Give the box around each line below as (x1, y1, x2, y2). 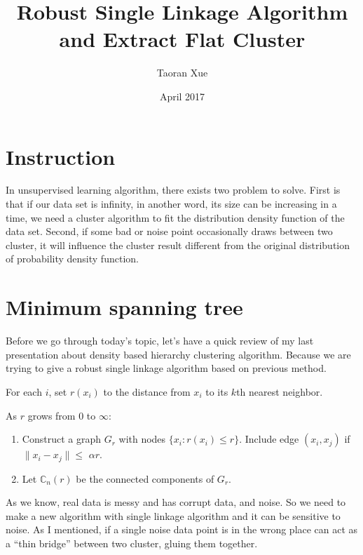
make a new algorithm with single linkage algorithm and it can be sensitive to (6, 508, 341, 523)
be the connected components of (76, 471, 214, 486)
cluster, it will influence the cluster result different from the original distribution (6, 237, 350, 252)
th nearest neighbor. (236, 384, 323, 399)
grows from (27, 408, 76, 422)
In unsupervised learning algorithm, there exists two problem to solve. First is (6, 182, 341, 197)
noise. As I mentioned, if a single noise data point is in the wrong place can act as (6, 522, 358, 537)
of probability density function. (6, 251, 139, 266)
